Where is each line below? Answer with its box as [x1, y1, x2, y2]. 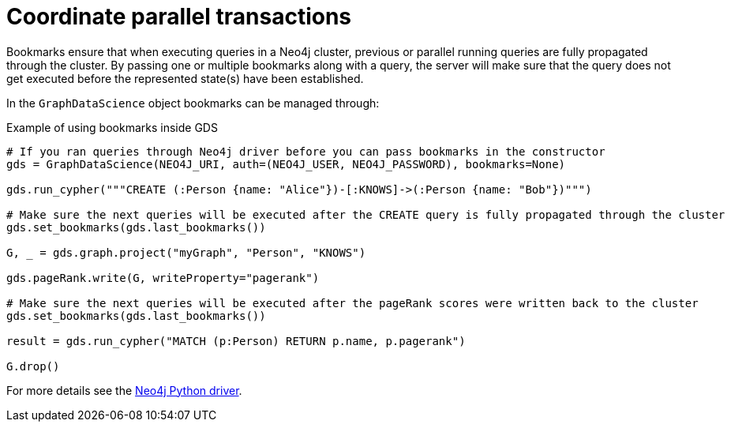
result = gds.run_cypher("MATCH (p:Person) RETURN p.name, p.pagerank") [6, 334, 466, 347]
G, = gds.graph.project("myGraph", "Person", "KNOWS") [6, 246, 366, 259]
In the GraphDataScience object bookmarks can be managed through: [6, 96, 380, 110]
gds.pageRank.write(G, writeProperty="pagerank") [6, 271, 320, 284]
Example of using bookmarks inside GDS [6, 120, 218, 134]
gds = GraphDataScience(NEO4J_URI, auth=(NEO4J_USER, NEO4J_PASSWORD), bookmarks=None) [6, 157, 566, 171]
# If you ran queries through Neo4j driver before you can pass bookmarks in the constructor [6, 145, 605, 158]
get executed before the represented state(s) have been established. [6, 71, 364, 85]
